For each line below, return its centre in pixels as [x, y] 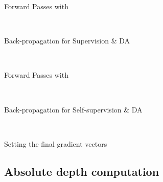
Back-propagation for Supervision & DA [67, 41]
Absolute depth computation [82, 171]
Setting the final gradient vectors [56, 143]
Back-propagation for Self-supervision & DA [73, 109]
